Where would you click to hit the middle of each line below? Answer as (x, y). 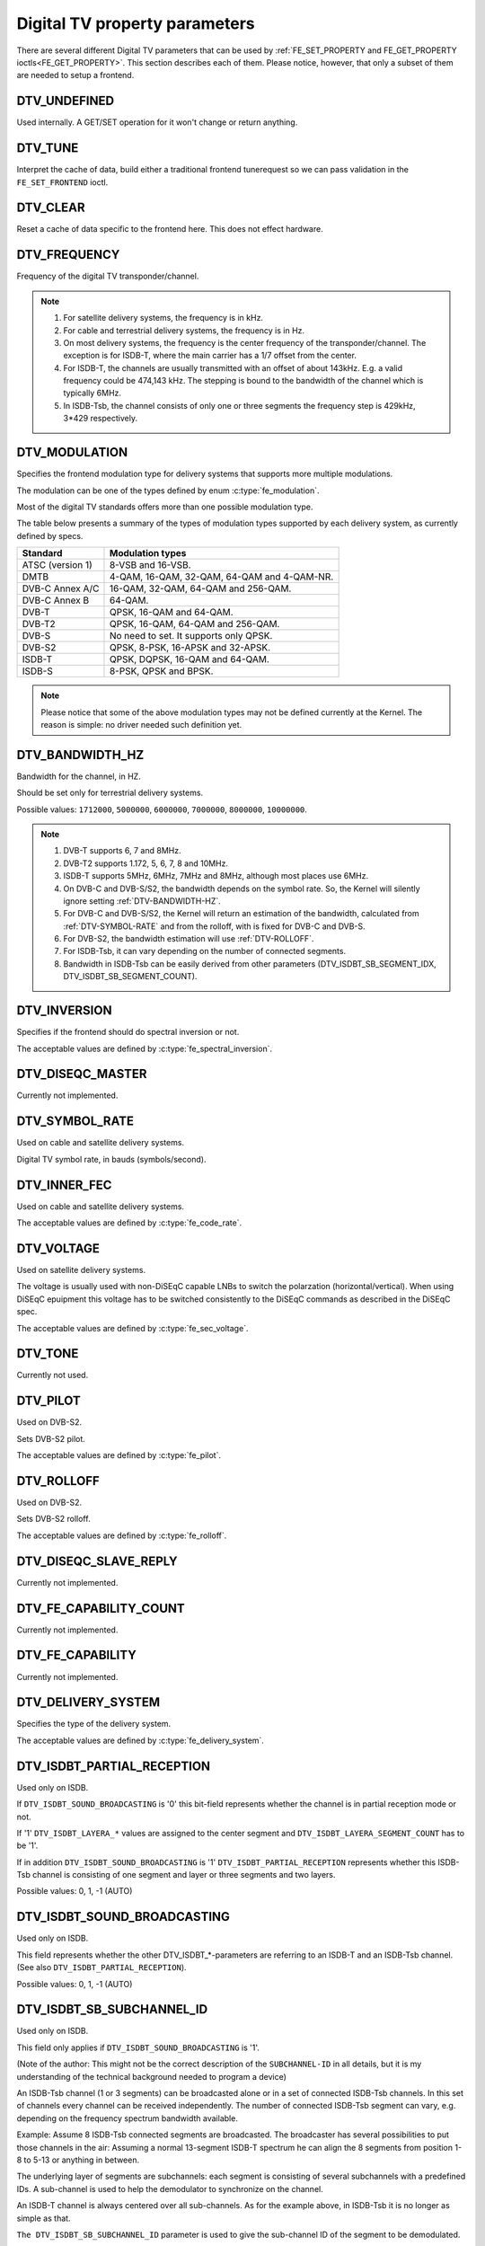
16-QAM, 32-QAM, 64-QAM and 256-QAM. (200, 588)
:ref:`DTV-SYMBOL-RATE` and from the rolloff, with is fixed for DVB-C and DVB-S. (214, 926)
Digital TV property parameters (136, 23)
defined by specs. (50, 535)
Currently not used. (53, 1375)
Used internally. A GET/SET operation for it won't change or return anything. (157, 122)
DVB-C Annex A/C (61, 588)
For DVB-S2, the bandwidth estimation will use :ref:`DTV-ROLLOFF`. (189, 939)
